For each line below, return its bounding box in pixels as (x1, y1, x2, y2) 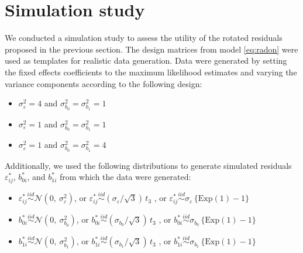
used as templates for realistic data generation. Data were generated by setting (5, 54, 287, 67)
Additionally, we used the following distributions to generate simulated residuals (5, 159, 292, 171)
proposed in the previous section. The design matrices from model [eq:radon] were (5, 43, 298, 55)
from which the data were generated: (59, 171, 191, 183)
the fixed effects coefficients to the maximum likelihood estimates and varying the (5, 65, 297, 78)
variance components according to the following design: (5, 77, 202, 89)
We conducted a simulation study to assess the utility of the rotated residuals (5, 32, 283, 44)
